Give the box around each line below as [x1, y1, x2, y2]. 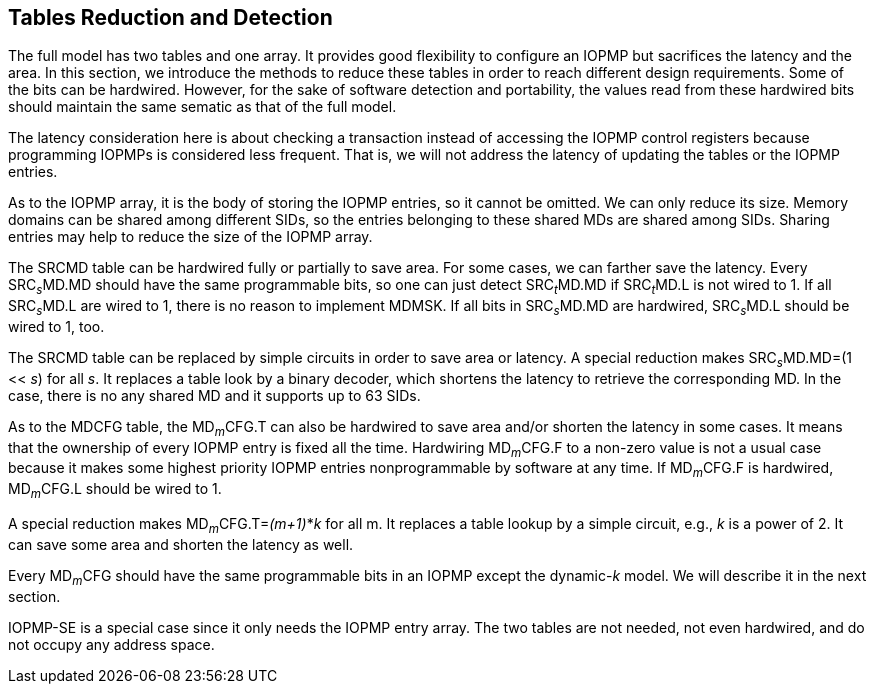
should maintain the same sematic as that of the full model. [8, 98, 397, 116]
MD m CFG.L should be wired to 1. [8, 480, 222, 501]
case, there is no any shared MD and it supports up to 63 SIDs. [8, 386, 421, 404]
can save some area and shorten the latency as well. [8, 535, 354, 553]
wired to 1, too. [8, 318, 105, 336]
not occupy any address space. [8, 635, 215, 653]
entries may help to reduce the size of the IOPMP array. [8, 228, 373, 246]
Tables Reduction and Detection [8, 5, 333, 30]
